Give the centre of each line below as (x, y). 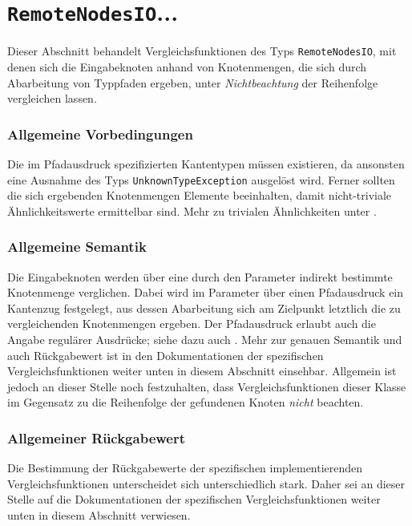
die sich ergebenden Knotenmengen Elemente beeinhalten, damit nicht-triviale (200, 195)
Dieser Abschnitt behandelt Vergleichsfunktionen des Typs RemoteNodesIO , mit (202, 51)
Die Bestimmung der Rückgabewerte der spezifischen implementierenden (185, 468)
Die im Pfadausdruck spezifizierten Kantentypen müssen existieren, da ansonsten (206, 163)
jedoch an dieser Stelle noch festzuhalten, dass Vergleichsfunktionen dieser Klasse (207, 386)
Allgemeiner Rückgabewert (97, 437)
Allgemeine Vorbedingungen (100, 134)
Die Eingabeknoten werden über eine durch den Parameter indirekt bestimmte (200, 276)
